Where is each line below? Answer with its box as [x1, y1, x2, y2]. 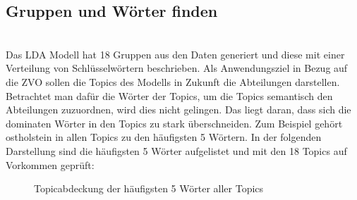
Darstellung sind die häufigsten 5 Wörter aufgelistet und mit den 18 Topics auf [6, 143, 347, 158]
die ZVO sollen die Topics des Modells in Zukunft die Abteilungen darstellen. [6, 74, 340, 89]
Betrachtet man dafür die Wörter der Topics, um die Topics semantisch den [6, 88, 333, 103]
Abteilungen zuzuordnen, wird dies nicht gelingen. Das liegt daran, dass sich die [6, 102, 351, 117]
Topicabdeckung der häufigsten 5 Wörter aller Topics [34, 181, 264, 196]
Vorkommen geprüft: [6, 157, 95, 172]
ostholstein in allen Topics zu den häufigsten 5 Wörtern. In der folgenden [6, 130, 322, 144]
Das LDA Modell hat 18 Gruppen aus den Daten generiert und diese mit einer [6, 46, 345, 61]
